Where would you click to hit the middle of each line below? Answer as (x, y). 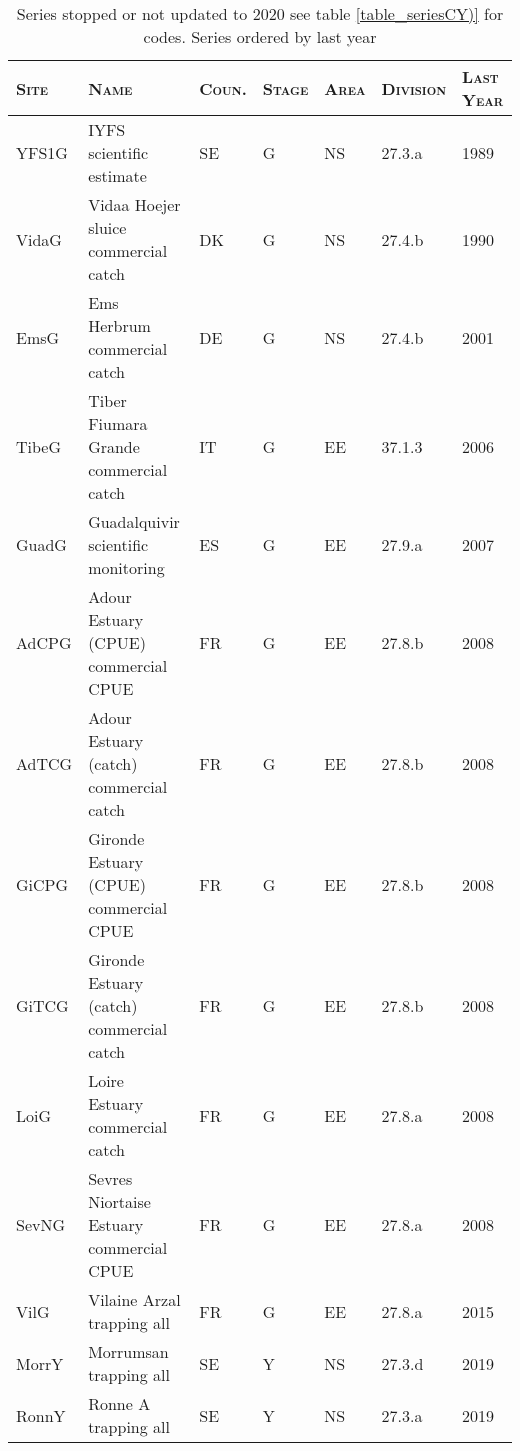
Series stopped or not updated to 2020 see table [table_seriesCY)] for (260, 13)
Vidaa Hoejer (134, 204)
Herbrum (119, 325)
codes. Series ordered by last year (260, 36)
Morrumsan (128, 1351)
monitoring (126, 567)
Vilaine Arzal (134, 1299)
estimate (117, 175)
